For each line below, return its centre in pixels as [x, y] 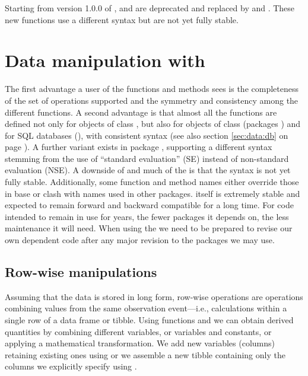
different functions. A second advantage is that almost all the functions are [141, 112]
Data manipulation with [105, 60]
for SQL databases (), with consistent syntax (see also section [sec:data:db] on [147, 135]
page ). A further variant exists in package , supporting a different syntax [139, 147]
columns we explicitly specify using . [71, 366]
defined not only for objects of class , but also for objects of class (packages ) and [153, 124]
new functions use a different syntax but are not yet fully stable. [122, 19]
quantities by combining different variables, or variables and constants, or [138, 331]
